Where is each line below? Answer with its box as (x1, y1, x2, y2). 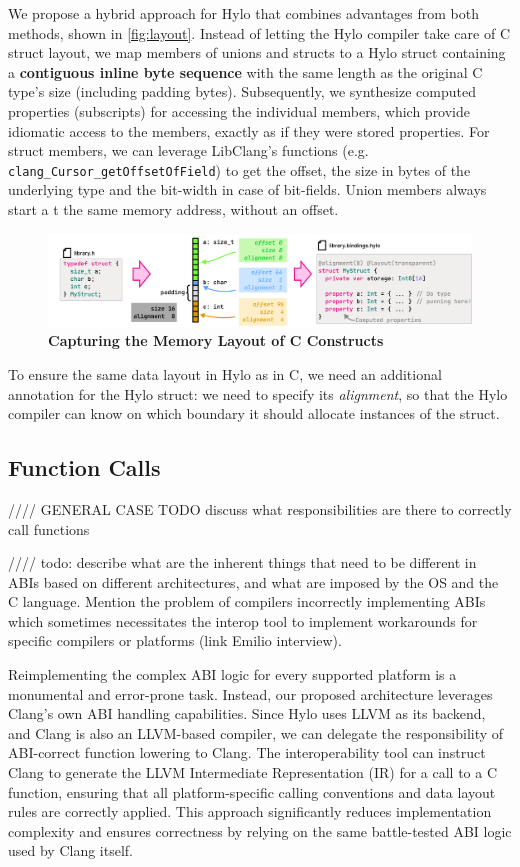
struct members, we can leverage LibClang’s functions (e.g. (8, 140, 369, 161)
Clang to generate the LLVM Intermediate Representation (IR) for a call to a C (8, 762, 498, 783)
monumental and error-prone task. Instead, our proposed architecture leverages (8, 683, 493, 704)
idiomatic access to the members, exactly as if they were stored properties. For (8, 120, 490, 141)
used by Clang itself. (8, 840, 133, 861)
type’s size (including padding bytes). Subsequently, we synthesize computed (8, 81, 476, 102)
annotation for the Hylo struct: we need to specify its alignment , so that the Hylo (8, 383, 508, 404)
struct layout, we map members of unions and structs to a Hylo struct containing (8, 42, 506, 63)
